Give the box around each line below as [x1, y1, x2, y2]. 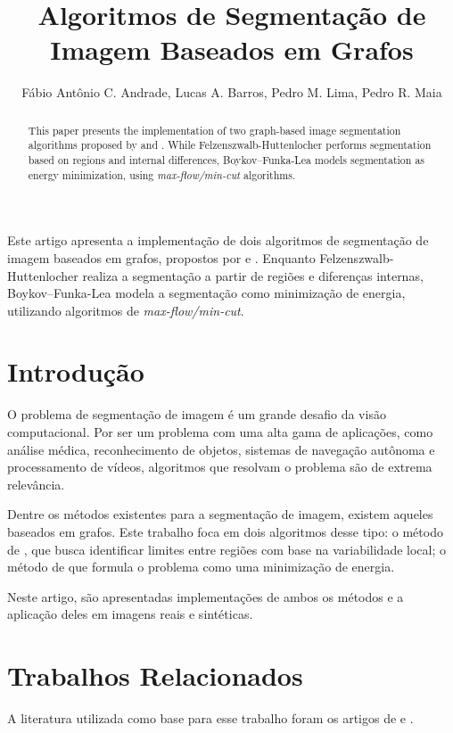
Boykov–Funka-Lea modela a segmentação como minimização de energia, [7, 284, 406, 302]
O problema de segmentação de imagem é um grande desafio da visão [7, 405, 386, 424]
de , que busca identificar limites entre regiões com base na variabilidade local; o [7, 539, 446, 558]
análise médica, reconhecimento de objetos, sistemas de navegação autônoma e [7, 440, 435, 458]
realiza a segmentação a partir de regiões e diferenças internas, [82, 266, 424, 284]
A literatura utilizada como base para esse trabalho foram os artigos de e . [7, 709, 414, 728]
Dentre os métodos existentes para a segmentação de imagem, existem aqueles [7, 505, 433, 523]
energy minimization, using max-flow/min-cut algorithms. [28, 167, 296, 182]
